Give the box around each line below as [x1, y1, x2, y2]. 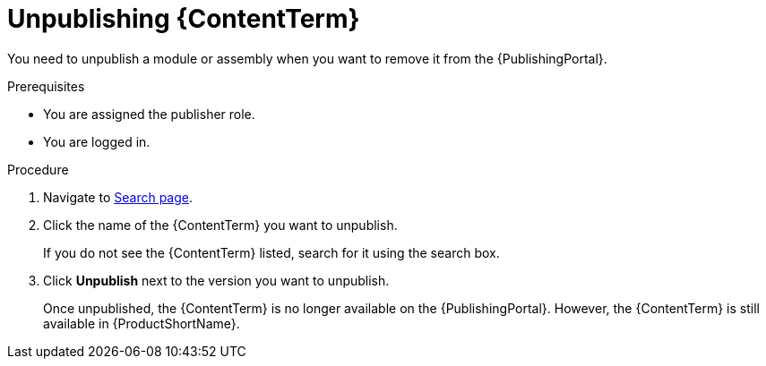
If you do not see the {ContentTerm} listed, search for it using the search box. [43, 244, 500, 260]
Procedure [7, 161, 69, 177]
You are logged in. [43, 133, 151, 149]
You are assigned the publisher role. [43, 106, 255, 122]
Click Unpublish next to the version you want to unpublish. [43, 272, 390, 288]
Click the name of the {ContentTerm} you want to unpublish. [43, 217, 398, 233]
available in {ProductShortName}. [43, 315, 240, 331]
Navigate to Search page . [43, 189, 193, 205]
